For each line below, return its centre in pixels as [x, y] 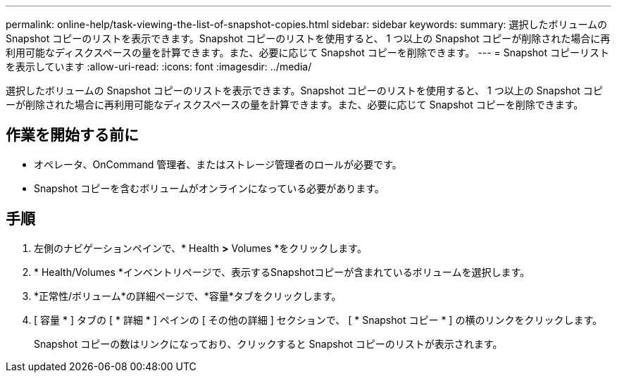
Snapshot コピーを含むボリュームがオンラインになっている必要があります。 [209, 188]
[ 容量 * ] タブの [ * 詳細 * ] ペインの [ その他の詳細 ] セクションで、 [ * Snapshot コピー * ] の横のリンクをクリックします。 [318, 320]
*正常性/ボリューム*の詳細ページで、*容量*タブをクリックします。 [188, 296]
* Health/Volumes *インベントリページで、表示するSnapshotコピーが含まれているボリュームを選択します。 [282, 272]
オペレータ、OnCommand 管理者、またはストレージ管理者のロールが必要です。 [218, 164]
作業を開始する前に [72, 135]
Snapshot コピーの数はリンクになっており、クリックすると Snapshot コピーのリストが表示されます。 [268, 344]
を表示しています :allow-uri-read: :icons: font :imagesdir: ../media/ [159, 67]
